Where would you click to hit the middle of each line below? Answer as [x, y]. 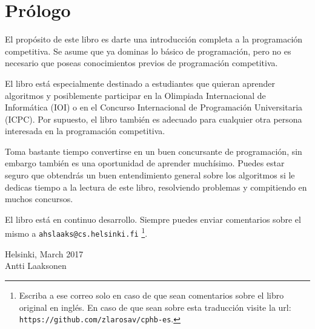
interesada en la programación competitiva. [85, 131]
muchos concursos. [39, 199]
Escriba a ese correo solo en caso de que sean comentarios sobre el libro [151, 295]
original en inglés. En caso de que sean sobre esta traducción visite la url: [155, 307]
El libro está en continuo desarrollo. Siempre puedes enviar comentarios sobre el [153, 219]
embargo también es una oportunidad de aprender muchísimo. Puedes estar [145, 163]
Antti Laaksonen [36, 266]
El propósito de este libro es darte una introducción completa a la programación [154, 39]
